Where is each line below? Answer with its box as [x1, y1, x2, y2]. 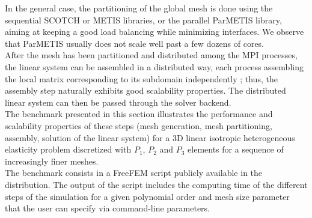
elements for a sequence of [188, 143, 284, 156]
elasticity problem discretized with [5, 143, 132, 156]
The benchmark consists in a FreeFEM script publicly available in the [5, 166, 263, 179]
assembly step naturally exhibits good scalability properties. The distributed [5, 84, 286, 97]
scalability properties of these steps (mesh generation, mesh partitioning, [5, 119, 272, 132]
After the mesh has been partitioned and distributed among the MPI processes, [5, 49, 298, 61]
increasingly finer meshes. [5, 154, 99, 167]
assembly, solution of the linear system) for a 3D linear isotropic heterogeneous [5, 131, 295, 144]
